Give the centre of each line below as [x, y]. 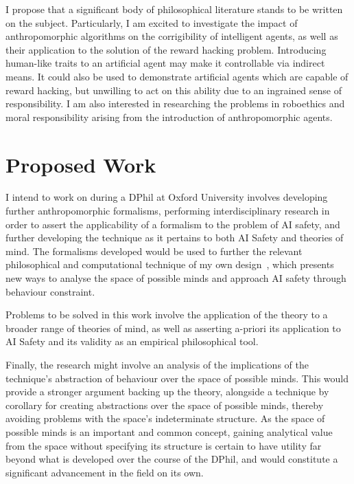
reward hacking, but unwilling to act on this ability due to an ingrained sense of [174, 90]
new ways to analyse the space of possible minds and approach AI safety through [176, 278]
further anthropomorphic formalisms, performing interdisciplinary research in [168, 211]
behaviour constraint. [50, 291]
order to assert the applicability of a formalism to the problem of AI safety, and [173, 224]
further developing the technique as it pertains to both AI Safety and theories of [175, 238]
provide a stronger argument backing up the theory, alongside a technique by [167, 392]
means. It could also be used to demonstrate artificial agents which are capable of [177, 76]
